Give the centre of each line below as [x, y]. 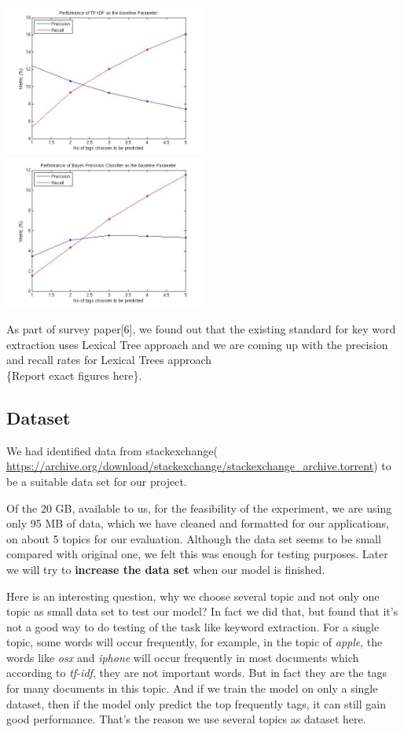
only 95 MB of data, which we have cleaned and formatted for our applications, [198, 523]
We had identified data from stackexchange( [112, 450]
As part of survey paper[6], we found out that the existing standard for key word [201, 329]
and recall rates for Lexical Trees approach [109, 360]
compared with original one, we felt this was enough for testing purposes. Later [197, 554]
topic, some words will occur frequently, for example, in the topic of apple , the [195, 642]
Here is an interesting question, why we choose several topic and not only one [193, 596]
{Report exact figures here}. [74, 375]
